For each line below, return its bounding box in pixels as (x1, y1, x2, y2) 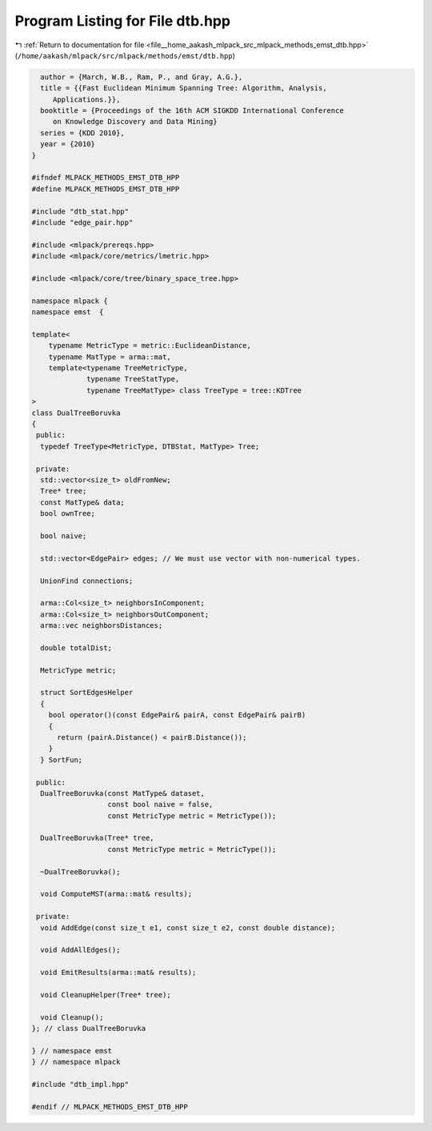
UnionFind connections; (40, 576, 134, 585)
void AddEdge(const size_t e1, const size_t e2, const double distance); (40, 923, 336, 932)
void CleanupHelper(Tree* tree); (40, 990, 171, 999)
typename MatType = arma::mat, (48, 352, 171, 362)
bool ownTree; (40, 509, 96, 518)
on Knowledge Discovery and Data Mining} (52, 117, 218, 126)
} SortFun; (40, 755, 83, 764)
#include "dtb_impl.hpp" (31, 1080, 130, 1089)
